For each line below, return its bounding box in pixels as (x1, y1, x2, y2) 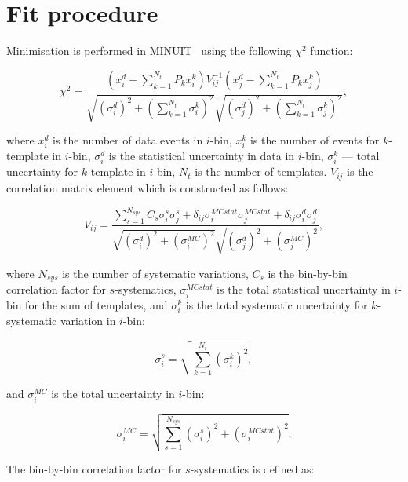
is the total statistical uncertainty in (217, 281, 391, 298)
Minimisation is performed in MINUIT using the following (6, 42, 292, 59)
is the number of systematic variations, (62, 265, 249, 281)
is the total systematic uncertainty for (185, 297, 368, 313)
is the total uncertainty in (51, 385, 175, 402)
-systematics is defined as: (190, 460, 315, 477)
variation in (60, 312, 116, 329)
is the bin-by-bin (268, 265, 348, 281)
